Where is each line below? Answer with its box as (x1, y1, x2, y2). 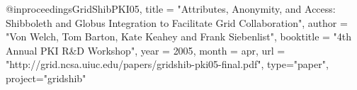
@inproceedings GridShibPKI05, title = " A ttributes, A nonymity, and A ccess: (6, 1, 336, 16)
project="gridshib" (6, 70, 86, 85)
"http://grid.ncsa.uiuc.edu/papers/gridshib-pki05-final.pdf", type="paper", (6, 57, 329, 72)
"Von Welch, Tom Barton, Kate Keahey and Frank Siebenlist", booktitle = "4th (6, 29, 352, 44)
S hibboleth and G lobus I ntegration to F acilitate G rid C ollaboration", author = (6, 15, 348, 30)
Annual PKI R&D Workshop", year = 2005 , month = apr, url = (6, 43, 285, 57)
